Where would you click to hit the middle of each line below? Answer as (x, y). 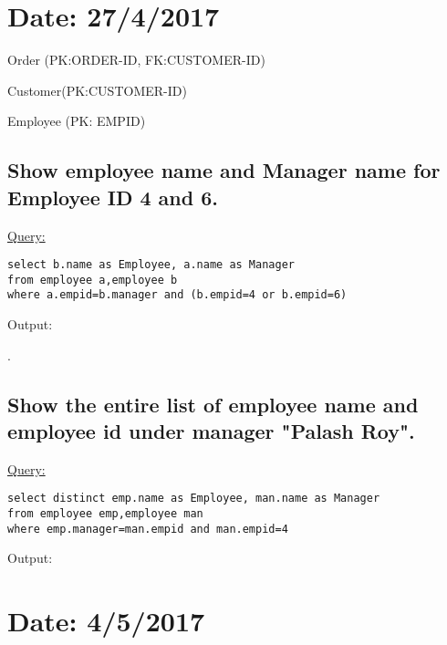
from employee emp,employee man (105, 514)
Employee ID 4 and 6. (113, 197)
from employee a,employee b (93, 280)
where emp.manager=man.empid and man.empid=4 (148, 529)
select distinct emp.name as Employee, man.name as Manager (194, 499)
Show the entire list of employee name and (213, 404)
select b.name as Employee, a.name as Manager (151, 265)
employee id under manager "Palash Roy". (211, 431)
